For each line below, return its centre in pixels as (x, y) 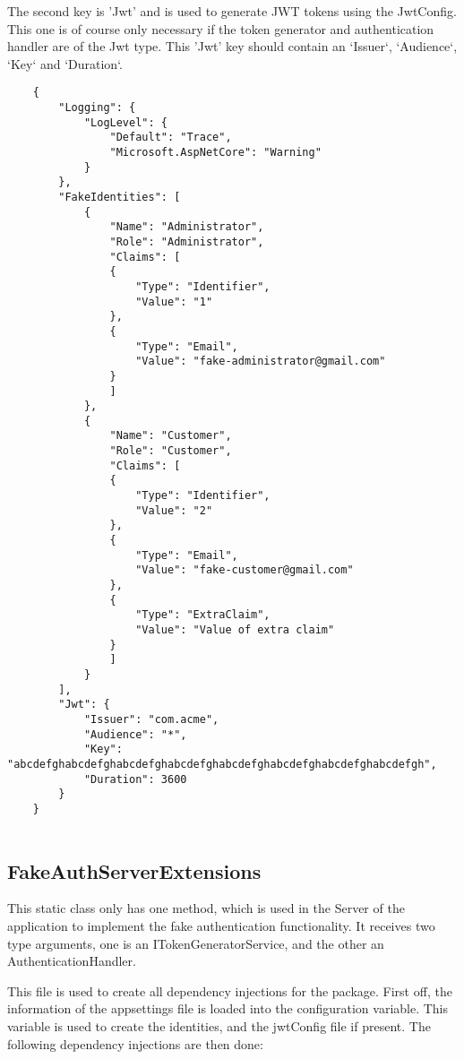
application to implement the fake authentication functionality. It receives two (221, 925)
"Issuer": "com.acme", (151, 719)
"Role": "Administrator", (187, 241)
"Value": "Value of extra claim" (235, 630)
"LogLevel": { (125, 122)
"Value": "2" (174, 510)
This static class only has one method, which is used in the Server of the (206, 908)
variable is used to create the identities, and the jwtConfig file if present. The (219, 1025)
